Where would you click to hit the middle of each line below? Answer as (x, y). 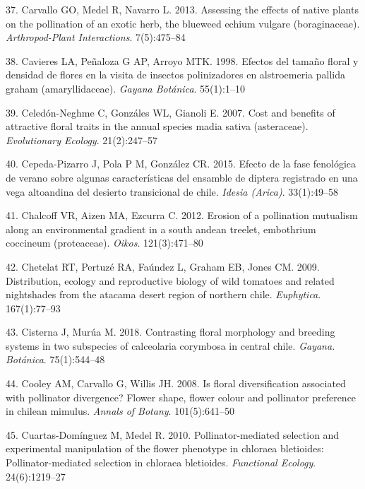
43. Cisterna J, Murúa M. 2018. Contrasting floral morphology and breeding (170, 332)
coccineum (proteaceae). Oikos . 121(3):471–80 (104, 243)
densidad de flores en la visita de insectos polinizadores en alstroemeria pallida (175, 75)
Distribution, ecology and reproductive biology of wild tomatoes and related (170, 280)
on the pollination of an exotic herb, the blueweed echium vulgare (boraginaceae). (183, 23)
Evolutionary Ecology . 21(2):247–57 (82, 140)
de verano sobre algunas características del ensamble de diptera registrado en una (182, 177)
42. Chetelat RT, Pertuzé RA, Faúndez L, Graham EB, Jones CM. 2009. (163, 266)
